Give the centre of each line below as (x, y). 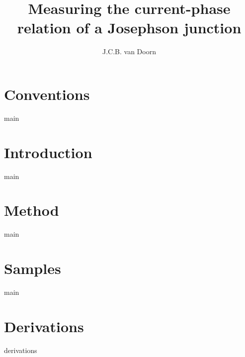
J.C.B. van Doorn (129, 51)
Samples (33, 268)
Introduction (48, 152)
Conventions (47, 94)
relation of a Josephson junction (129, 28)
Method (32, 210)
